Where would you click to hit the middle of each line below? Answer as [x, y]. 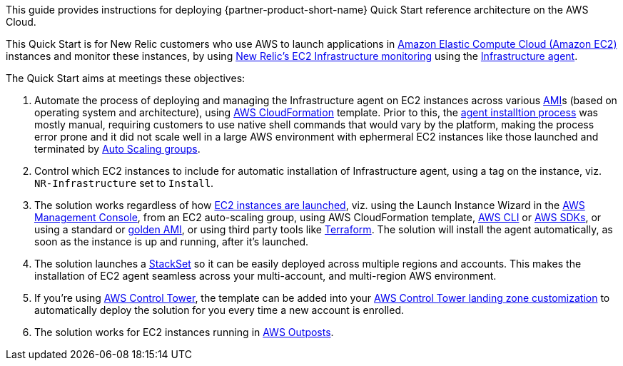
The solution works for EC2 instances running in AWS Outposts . [184, 332]
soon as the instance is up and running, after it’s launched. [172, 242]
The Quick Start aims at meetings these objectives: [126, 78]
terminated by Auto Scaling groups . [117, 149]
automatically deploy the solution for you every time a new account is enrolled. [219, 310]
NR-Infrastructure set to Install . [124, 183]
